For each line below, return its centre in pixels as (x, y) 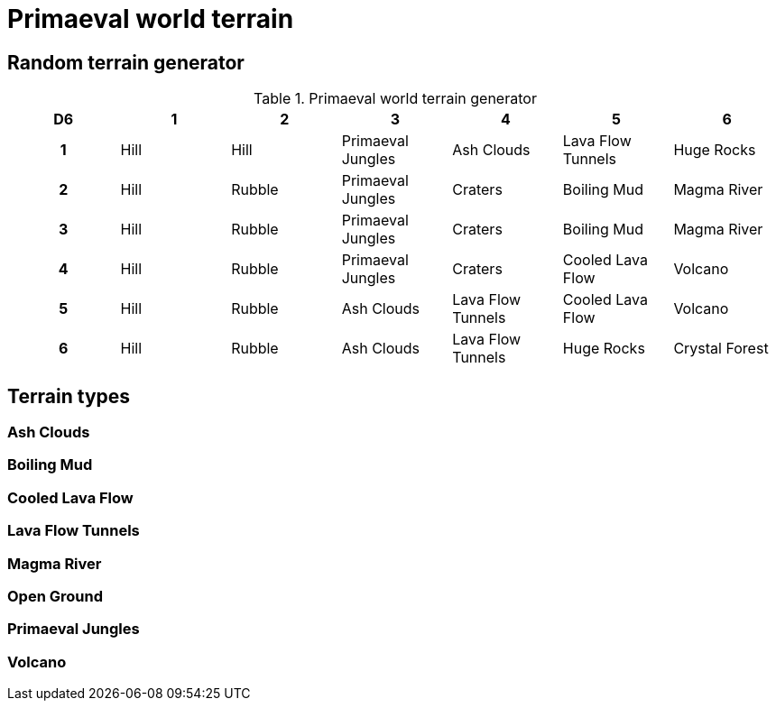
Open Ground (55, 596)
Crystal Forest (721, 349)
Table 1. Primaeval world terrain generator (395, 99)
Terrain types (69, 396)
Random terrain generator (126, 62)
